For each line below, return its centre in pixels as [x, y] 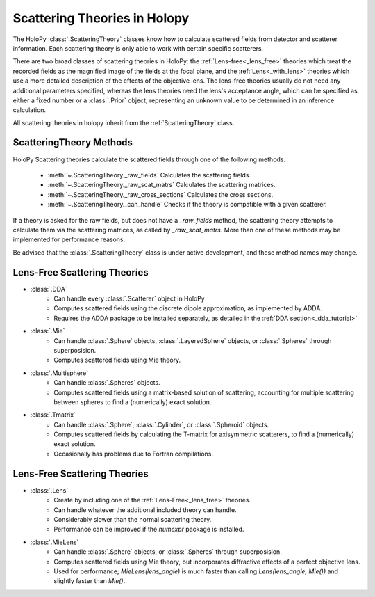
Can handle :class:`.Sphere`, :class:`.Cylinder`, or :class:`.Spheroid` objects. [161, 424]
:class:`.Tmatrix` [53, 415]
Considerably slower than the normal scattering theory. [133, 519]
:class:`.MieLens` [55, 542]
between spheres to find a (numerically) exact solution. [133, 402]
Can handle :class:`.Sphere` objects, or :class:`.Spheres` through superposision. [168, 552]
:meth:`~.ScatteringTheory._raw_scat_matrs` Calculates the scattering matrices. [161, 185]
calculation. [30, 110]
